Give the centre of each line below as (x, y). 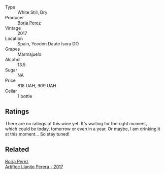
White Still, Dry (33, 12)
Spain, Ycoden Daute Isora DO (48, 44)
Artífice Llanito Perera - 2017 (34, 167)
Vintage (13, 28)
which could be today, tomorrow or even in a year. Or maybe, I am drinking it (83, 129)
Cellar (11, 91)
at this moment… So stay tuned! (37, 134)
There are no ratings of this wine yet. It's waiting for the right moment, (76, 123)
